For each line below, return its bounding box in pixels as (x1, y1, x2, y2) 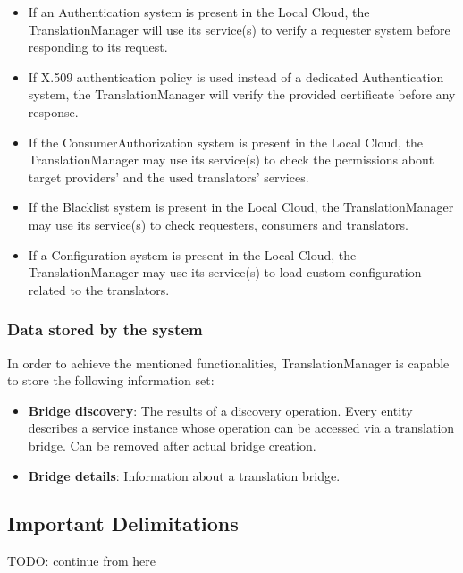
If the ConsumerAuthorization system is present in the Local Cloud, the (28, 132, 424, 151)
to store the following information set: (7, 371, 215, 390)
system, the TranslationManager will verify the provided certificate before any (28, 85, 456, 104)
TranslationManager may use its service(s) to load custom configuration (28, 263, 422, 282)
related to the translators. (28, 280, 170, 299)
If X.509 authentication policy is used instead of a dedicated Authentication (28, 67, 444, 86)
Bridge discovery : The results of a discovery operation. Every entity (28, 400, 413, 419)
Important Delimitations (7, 510, 239, 537)
